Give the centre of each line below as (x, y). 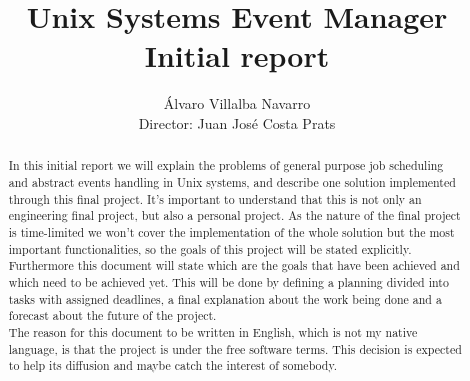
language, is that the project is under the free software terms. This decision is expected (235, 348)
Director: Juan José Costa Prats (237, 122)
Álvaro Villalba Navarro (237, 103)
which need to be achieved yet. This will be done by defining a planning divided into (228, 281)
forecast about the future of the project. (112, 315)
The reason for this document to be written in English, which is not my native (213, 331)
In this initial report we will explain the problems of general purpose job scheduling (226, 165)
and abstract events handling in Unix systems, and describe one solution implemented (232, 181)
